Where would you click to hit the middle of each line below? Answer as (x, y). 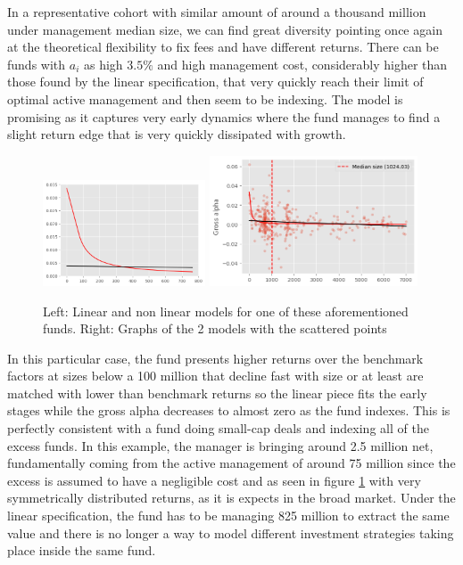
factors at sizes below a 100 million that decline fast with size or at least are (215, 376)
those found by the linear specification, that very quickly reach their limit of (215, 82)
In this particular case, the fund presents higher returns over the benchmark (215, 358)
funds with (37, 64)
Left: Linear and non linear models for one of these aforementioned (226, 311)
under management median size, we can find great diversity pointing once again (225, 29)
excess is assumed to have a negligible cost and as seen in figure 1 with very (214, 480)
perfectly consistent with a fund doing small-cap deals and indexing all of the (218, 428)
